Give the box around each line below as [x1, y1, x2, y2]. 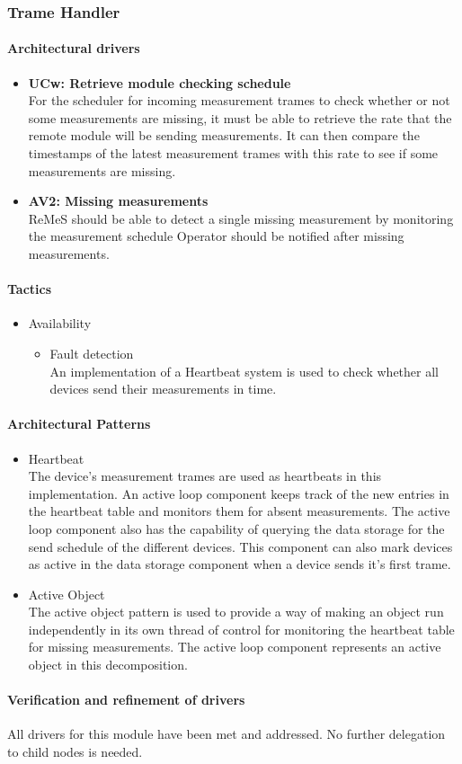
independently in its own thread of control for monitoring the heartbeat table [28, 619, 455, 638]
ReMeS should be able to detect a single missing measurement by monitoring [28, 209, 454, 227]
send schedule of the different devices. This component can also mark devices [28, 537, 453, 555]
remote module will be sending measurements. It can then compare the [28, 126, 420, 145]
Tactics [7, 280, 52, 298]
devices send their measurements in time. [49, 379, 277, 398]
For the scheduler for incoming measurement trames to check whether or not [28, 91, 450, 110]
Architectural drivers [7, 39, 140, 58]
